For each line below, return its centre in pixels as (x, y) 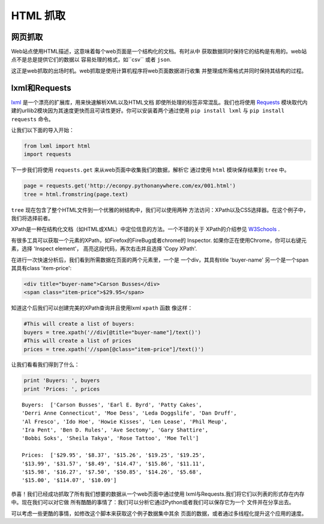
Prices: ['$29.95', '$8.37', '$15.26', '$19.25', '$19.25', (113, 455)
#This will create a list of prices (78, 341)
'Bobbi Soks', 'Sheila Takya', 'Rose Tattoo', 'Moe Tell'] (110, 438)
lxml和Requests (41, 88)
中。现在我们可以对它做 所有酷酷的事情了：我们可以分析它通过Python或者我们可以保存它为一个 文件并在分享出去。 (153, 502)
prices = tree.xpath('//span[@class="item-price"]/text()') (114, 349)
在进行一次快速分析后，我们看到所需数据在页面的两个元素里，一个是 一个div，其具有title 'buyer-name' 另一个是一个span (160, 260)
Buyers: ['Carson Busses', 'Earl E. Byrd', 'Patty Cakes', (112, 405)
